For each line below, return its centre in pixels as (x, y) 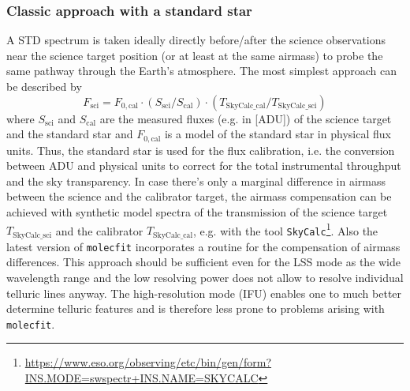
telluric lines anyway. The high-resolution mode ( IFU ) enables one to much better (204, 293)
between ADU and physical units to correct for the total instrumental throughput (204, 165)
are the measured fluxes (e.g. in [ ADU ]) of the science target (246, 118)
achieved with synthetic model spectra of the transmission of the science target (197, 212)
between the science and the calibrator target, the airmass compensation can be (199, 196)
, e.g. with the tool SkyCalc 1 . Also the (285, 229)
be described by (44, 86)
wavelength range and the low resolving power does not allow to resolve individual (205, 277)
